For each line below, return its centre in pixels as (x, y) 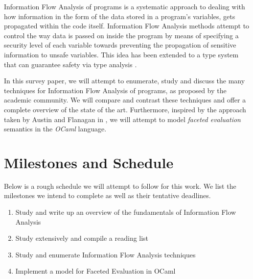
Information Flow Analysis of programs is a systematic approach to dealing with (125, 6)
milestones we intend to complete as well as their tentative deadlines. (107, 195)
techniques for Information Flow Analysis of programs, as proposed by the (115, 90)
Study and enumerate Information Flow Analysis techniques (105, 254)
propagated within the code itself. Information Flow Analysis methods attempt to (127, 26)
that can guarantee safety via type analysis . (70, 64)
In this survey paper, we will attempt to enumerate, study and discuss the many (125, 81)
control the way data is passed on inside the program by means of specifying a (121, 35)
